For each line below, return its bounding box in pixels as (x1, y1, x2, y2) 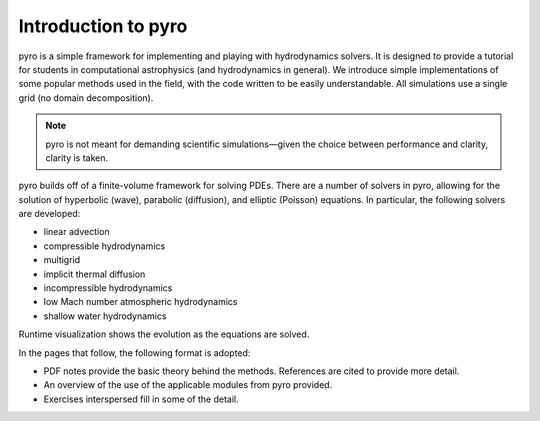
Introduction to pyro (18, 15, 188, 37)
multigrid (43, 254, 81, 266)
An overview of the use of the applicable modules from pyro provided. (43, 379, 333, 391)
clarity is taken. (45, 151, 109, 164)
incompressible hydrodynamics (43, 282, 173, 294)
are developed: (18, 208, 81, 220)
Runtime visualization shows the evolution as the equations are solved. (18, 328, 310, 340)
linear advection (43, 226, 110, 238)
